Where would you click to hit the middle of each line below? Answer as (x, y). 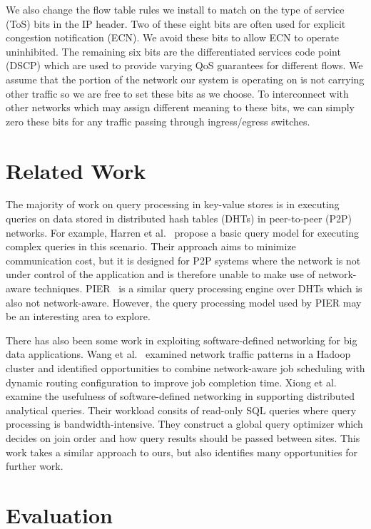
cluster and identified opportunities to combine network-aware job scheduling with (185, 368)
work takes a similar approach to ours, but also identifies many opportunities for (182, 452)
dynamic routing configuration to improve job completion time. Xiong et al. (171, 382)
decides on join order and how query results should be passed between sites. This (183, 437)
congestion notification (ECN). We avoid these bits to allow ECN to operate (172, 37)
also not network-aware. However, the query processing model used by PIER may (184, 302)
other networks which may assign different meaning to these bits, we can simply (180, 107)
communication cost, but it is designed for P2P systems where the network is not (183, 260)
